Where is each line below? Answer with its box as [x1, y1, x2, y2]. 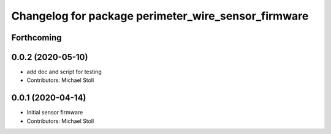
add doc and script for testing [26, 68, 102, 76]
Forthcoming [11, 32, 62, 43]
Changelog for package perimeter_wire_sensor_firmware [11, 9, 309, 23]
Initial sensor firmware [26, 109, 83, 116]
